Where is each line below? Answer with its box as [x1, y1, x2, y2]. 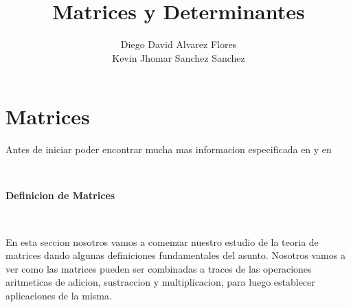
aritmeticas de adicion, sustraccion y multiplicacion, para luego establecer [5, 275, 315, 289]
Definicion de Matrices [5, 188, 115, 203]
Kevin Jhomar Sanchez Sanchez [112, 50, 245, 65]
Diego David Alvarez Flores [120, 37, 237, 52]
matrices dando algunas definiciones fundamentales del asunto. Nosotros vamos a [5, 248, 346, 262]
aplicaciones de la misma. [5, 288, 112, 302]
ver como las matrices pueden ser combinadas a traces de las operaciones [5, 261, 312, 275]
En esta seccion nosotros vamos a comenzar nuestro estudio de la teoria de [5, 234, 319, 249]
